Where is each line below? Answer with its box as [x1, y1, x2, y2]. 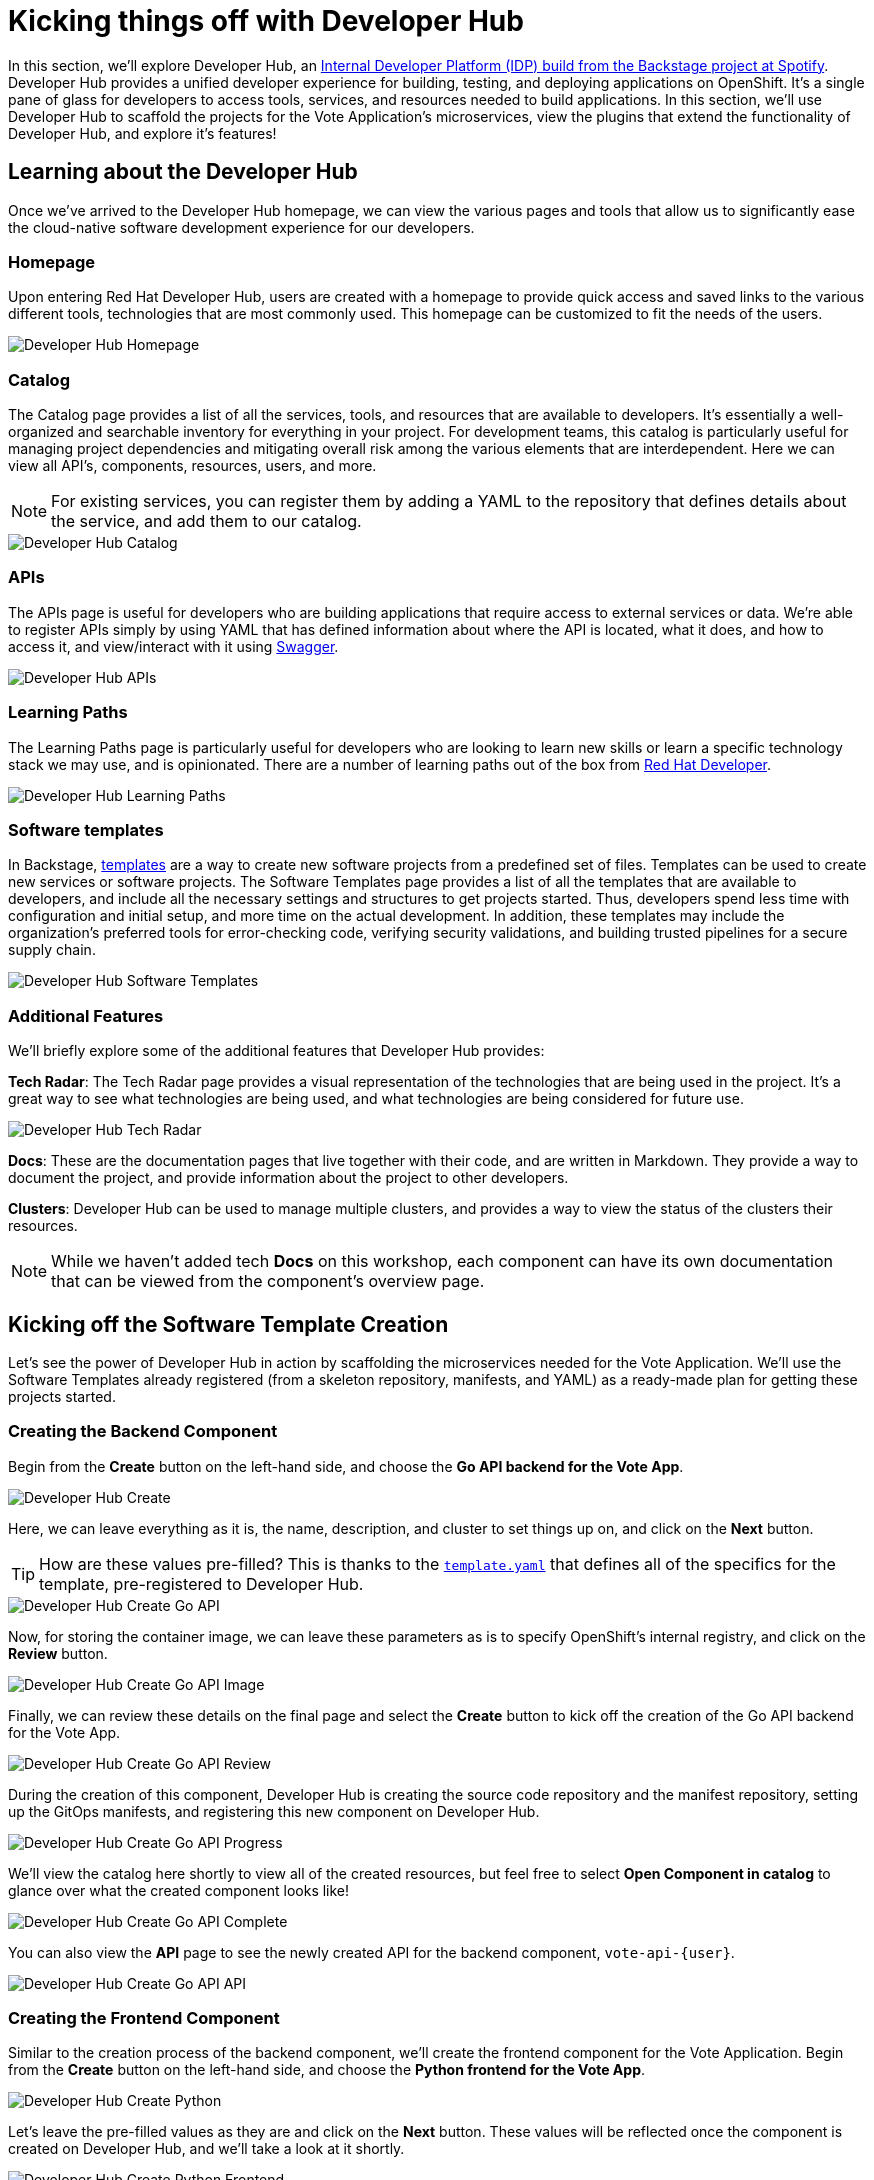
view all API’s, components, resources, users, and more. [8, 457, 377, 475]
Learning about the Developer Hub [8, 159, 358, 185]
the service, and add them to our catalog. [51, 511, 362, 532]
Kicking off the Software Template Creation [8, 1311, 449, 1337]
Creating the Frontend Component [8, 2008, 280, 2029]
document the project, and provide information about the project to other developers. [8, 1169, 569, 1187]
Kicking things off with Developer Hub [8, 4, 524, 38]
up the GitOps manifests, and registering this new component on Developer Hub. [8, 1802, 540, 1820]
